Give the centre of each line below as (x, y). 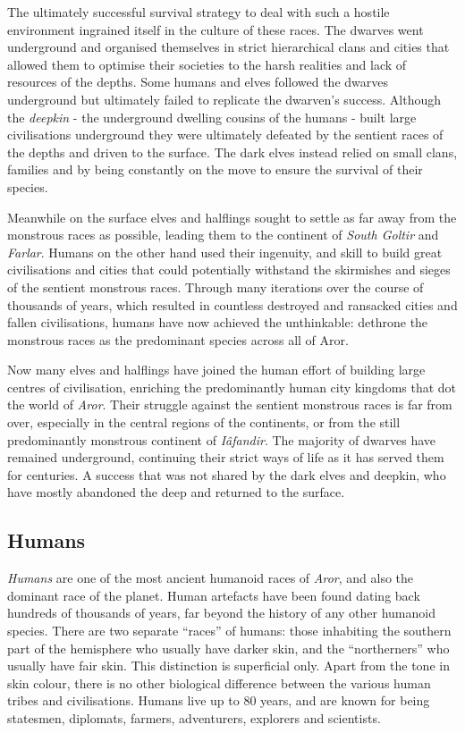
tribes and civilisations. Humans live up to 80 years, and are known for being (219, 700)
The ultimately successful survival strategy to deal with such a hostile (199, 12)
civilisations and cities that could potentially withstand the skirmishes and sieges (229, 270)
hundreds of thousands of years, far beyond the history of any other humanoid (221, 613)
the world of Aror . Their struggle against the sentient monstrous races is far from (230, 404)
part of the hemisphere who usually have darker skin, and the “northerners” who (228, 648)
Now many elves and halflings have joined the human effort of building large (216, 370)
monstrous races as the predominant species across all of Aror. (178, 339)
